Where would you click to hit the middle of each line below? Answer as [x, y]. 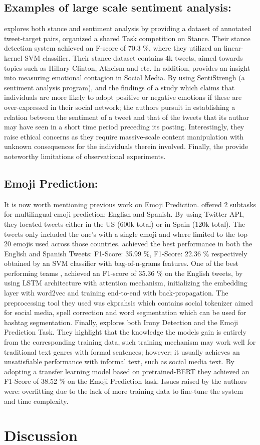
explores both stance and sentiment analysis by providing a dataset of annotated [128, 28]
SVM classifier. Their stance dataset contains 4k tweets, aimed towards [134, 57]
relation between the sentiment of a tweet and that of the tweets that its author [127, 117]
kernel [13, 57]
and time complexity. [36, 401]
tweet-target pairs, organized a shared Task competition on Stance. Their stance [127, 38]
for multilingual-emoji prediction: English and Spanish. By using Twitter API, [124, 214]
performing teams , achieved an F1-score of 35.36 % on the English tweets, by [123, 273]
